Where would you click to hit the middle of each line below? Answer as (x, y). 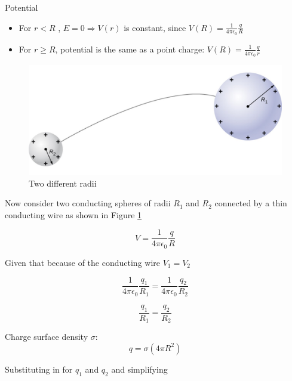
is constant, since (155, 27)
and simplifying (139, 369)
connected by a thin (251, 203)
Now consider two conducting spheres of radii (88, 203)
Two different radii (63, 183)
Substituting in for (39, 369)
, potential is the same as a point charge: (130, 49)
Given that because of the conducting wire (82, 262)
